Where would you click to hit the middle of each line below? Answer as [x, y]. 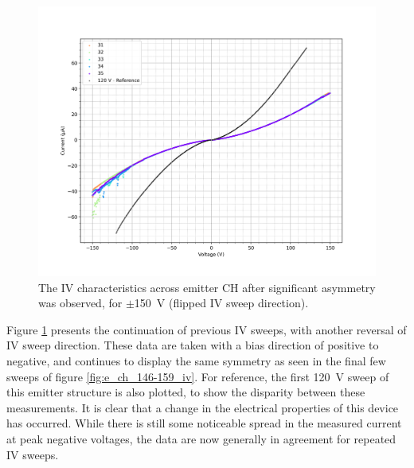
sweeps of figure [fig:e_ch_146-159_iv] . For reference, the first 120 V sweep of [198, 376]
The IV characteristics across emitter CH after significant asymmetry [207, 287]
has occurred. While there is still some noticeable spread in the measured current [204, 423]
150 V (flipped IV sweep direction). [221, 303]
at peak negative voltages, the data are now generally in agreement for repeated [201, 439]
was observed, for [80, 303]
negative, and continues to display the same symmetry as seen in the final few [196, 361]
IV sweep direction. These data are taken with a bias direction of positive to [193, 345]
